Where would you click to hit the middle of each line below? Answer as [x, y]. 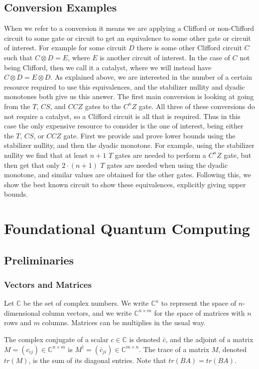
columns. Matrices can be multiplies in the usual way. [124, 322]
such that [18, 57]
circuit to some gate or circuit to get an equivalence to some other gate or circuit [128, 38]
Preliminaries [39, 260]
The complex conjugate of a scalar [56, 339]
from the [17, 106]
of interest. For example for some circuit [65, 48]
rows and [18, 322]
